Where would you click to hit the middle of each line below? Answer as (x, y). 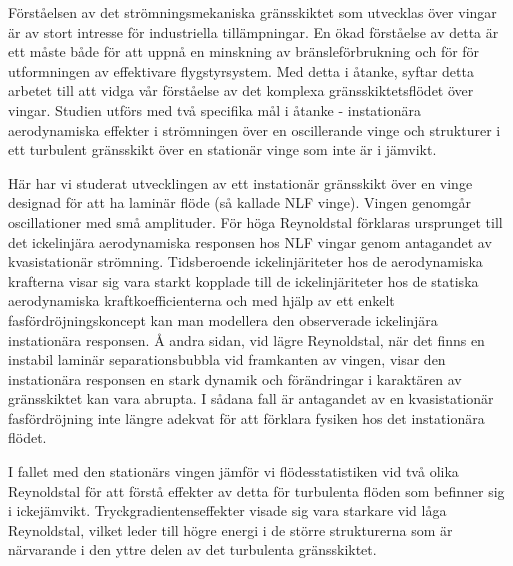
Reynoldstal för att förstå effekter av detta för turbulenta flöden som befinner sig (256, 490)
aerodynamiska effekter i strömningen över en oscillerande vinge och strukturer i (254, 129)
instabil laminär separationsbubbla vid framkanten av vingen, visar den (227, 359)
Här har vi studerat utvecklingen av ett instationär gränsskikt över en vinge (240, 182)
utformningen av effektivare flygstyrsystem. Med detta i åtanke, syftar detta (241, 70)
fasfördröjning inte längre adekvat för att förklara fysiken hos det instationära (246, 417)
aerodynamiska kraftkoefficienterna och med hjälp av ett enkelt (201, 300)
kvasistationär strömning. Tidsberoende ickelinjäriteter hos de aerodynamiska (245, 261)
